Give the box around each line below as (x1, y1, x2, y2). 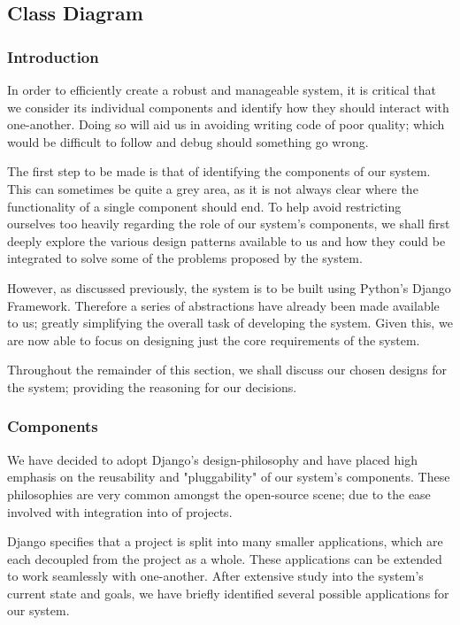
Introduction (7, 45, 99, 67)
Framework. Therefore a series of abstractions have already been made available (7, 296, 440, 314)
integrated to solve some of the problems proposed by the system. (7, 249, 363, 267)
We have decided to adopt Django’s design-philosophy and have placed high (7, 450, 418, 468)
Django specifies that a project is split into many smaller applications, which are (7, 532, 443, 551)
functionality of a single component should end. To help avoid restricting (7, 197, 402, 215)
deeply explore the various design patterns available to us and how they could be (7, 231, 446, 250)
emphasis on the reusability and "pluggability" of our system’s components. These (7, 467, 450, 486)
